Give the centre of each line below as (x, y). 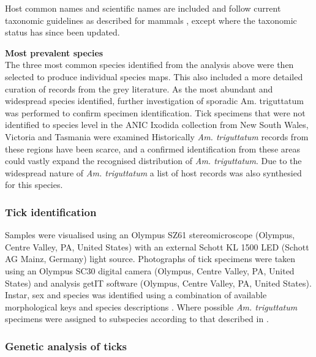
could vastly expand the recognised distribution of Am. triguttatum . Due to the (153, 161)
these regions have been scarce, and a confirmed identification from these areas (152, 148)
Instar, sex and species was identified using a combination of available (136, 295)
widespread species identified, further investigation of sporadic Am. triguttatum (154, 101)
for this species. (34, 185)
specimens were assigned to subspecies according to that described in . (137, 319)
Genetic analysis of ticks (66, 346)
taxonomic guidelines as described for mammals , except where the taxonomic (151, 20)
